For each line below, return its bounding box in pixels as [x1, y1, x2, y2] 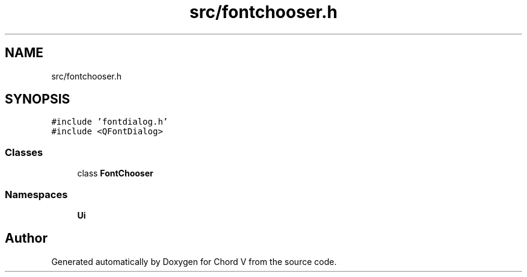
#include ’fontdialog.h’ [51, 117, 168, 127]
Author [5, 231, 48, 246]
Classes [5, 146, 43, 158]
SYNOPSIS [5, 92, 70, 107]
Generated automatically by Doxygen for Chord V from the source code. [51, 256, 337, 267]
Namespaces [5, 188, 68, 201]
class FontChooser [77, 168, 153, 179]
